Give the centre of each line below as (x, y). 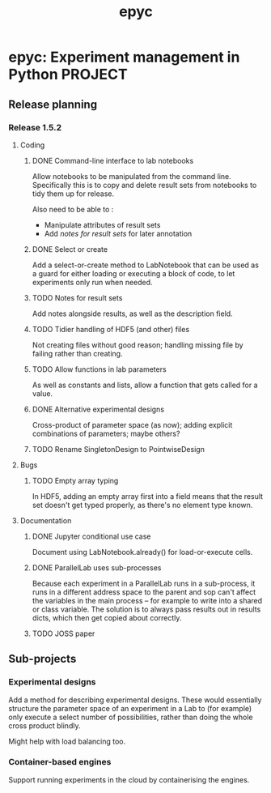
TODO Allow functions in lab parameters (100, 369)
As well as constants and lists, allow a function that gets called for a (145, 385)
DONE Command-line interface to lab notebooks (113, 160)
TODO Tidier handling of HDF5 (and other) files (111, 329)
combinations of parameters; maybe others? (106, 433)
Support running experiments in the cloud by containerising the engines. (129, 779)
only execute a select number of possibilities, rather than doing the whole (131, 717)
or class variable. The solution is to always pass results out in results (146, 609)
